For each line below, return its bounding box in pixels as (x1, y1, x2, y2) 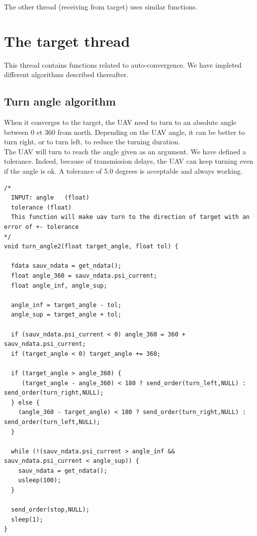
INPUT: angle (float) (11, 194, 89, 202)
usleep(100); (18, 477, 61, 484)
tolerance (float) (11, 204, 72, 211)
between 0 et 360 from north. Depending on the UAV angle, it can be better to (4, 126, 245, 137)
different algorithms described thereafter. (4, 69, 129, 80)
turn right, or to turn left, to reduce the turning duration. (4, 136, 180, 147)
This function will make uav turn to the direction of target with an (11, 214, 250, 221)
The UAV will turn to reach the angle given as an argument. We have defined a (4, 146, 247, 156)
